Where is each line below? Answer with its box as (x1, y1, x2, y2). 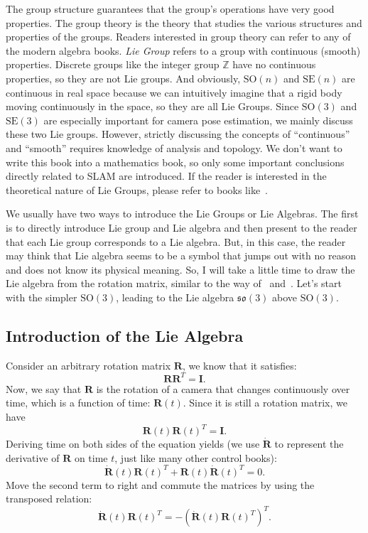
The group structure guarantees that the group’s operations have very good (6, 1, 335, 16)
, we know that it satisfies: (182, 357, 297, 372)
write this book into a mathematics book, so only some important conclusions (6, 154, 345, 169)
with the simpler (6, 289, 77, 304)
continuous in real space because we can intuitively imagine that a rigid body (6, 85, 342, 99)
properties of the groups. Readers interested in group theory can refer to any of (6, 29, 351, 44)
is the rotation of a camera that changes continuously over (96, 381, 350, 396)
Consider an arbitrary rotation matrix (6, 357, 171, 372)
